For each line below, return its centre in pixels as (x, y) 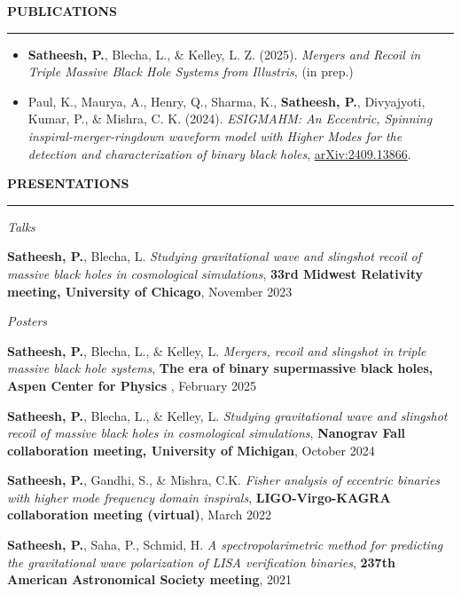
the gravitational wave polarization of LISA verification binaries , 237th (201, 562)
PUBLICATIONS (63, 11)
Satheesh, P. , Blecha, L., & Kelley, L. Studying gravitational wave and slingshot (227, 415)
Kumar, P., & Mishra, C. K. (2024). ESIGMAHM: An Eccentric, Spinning (230, 119)
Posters (27, 321)
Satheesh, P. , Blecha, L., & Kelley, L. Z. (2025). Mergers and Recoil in (224, 54)
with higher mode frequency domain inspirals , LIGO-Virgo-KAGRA (199, 497)
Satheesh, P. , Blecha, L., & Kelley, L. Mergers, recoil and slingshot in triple (217, 350)
